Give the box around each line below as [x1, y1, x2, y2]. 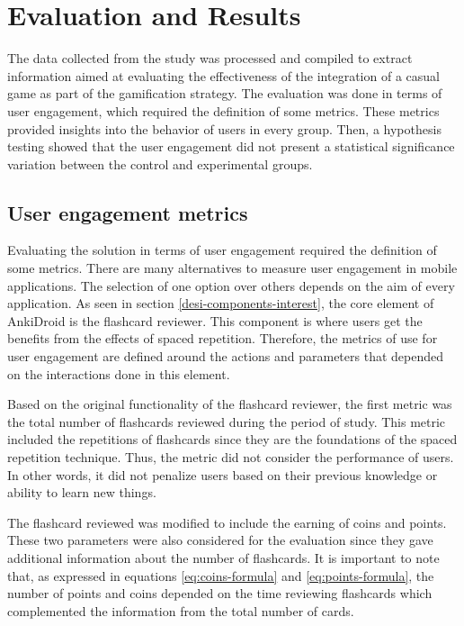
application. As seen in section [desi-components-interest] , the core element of [7, 294, 434, 313]
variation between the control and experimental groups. [7, 154, 313, 173]
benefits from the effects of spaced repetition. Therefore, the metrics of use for [7, 329, 438, 348]
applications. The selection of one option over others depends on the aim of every [7, 276, 455, 295]
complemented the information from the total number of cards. [7, 601, 354, 620]
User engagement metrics [7, 198, 248, 226]
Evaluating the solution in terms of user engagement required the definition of [7, 240, 437, 259]
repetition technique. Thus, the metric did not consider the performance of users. [7, 448, 454, 467]
